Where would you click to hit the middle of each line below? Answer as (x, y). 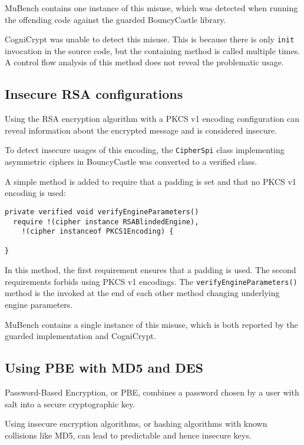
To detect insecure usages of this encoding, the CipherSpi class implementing (145, 150)
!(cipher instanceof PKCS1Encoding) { (98, 232)
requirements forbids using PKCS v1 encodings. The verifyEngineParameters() (151, 281)
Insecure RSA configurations (94, 94)
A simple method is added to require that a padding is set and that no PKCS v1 (151, 181)
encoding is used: (35, 193)
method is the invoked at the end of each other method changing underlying (142, 293)
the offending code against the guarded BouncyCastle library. (115, 19)
